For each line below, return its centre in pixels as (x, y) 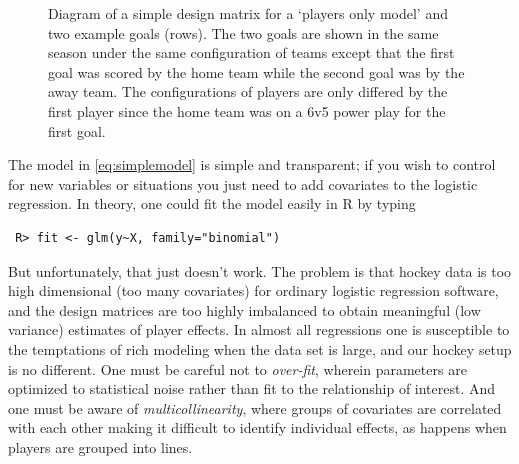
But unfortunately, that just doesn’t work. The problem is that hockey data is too (260, 270)
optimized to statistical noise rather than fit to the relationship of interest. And (252, 388)
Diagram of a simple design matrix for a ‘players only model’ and (248, 13)
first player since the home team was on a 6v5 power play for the (247, 110)
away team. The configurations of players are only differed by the (248, 91)
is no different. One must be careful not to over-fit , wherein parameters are (237, 368)
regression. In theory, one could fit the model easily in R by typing (212, 203)
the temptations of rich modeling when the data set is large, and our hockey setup (260, 348)
